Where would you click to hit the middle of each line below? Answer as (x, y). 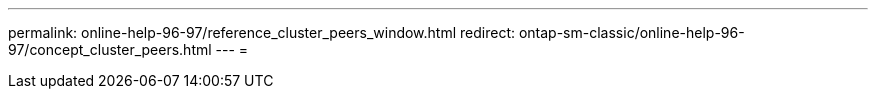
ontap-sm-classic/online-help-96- (631, 32)
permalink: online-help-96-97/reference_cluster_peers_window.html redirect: (261, 32)
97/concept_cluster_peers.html (110, 49)
